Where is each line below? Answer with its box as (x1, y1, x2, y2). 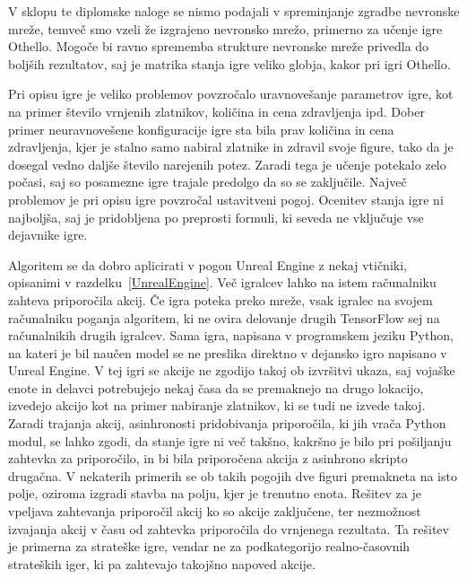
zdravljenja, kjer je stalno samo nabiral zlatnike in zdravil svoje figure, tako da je (8, 137, 454, 156)
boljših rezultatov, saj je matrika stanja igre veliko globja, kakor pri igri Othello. (8, 54, 451, 73)
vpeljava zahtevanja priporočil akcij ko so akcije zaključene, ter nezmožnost (8, 502, 421, 521)
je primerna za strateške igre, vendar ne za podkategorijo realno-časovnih (8, 537, 411, 556)
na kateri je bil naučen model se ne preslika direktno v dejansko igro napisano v (8, 343, 447, 362)
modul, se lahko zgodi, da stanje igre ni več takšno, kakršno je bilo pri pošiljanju (8, 431, 452, 450)
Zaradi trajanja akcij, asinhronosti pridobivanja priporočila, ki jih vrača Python (8, 414, 446, 433)
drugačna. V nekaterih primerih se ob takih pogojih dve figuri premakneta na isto (8, 466, 457, 485)
